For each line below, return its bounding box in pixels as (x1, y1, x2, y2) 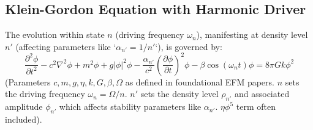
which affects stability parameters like (59, 100, 202, 113)
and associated (234, 87, 290, 100)
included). (5, 113, 42, 126)
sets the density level (140, 87, 219, 100)
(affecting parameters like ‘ (15, 40, 116, 52)
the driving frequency (5, 87, 85, 100)
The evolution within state (5, 28, 105, 41)
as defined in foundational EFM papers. (125, 75, 274, 88)
